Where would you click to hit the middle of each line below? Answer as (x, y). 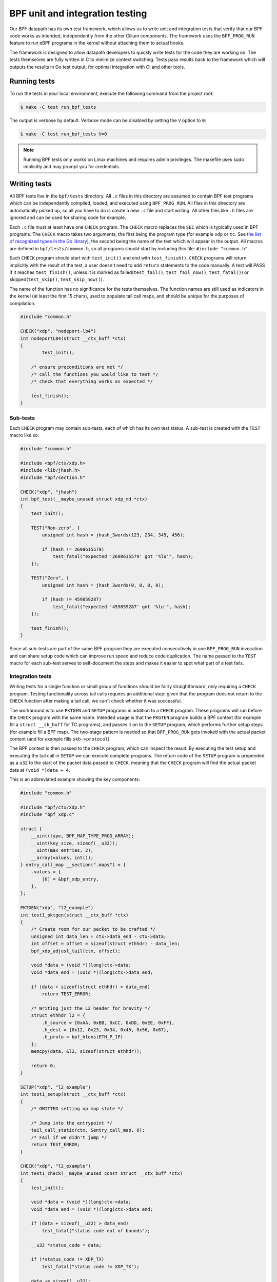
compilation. (23, 303)
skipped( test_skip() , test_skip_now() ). (57, 279)
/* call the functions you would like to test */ (95, 374)
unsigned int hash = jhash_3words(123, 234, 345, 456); (114, 535)
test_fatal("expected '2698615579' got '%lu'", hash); (123, 557)
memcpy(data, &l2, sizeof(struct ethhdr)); (86, 1051)
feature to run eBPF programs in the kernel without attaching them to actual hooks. (97, 43)
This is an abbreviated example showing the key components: (75, 779)
